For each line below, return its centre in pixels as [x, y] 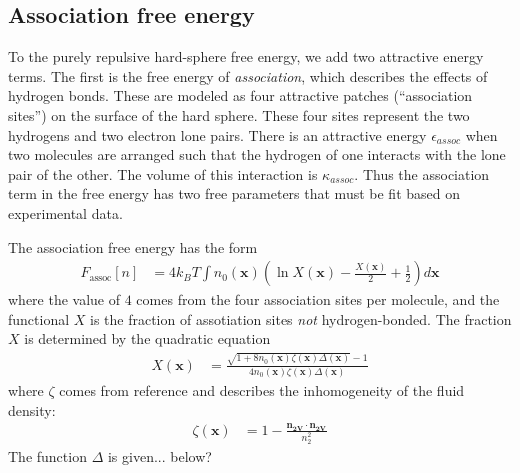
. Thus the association [422, 173]
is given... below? [159, 455]
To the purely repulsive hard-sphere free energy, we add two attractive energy [246, 56]
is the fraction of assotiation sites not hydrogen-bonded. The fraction [301, 318]
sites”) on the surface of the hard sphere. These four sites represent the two [239, 114]
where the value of [64, 299]
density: [32, 409]
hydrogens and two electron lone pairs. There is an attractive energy [217, 134]
